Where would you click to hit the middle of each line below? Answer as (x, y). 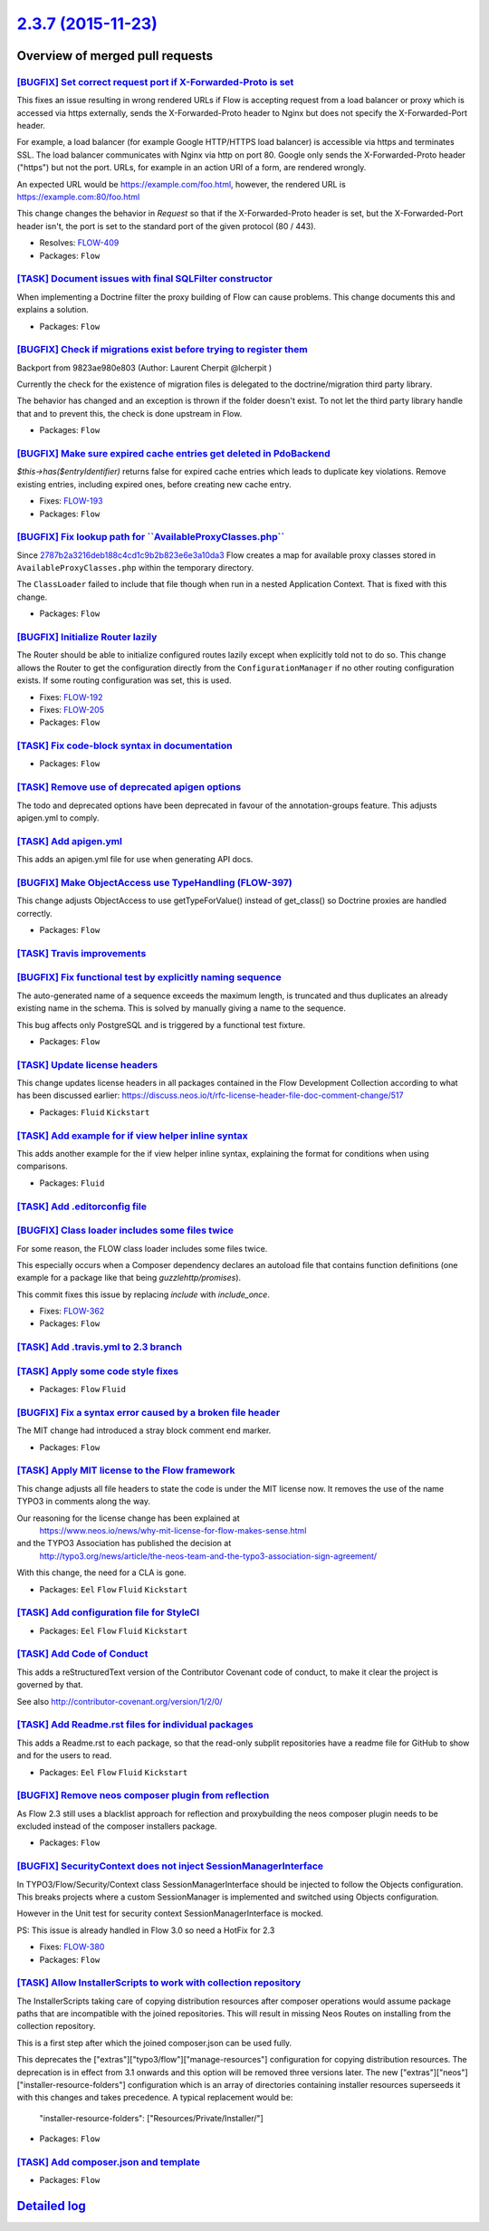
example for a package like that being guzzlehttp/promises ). (129, 1278)
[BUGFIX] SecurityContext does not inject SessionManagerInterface (170, 1866)
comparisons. (42, 1166)
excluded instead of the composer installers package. (117, 1826)
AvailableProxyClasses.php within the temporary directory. (135, 568)
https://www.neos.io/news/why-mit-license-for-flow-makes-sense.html (173, 1530)
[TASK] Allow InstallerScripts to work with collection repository (159, 1983)
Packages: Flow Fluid (83, 1390)
